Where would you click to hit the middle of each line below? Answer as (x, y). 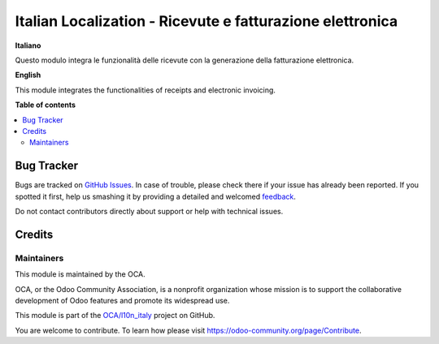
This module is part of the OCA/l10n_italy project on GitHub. (115, 316)
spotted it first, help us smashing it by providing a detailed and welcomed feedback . (156, 196)
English (28, 75)
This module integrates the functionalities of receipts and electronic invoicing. (146, 90)
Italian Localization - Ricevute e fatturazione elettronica (206, 21)
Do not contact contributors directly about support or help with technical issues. (149, 211)
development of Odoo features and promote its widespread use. (122, 300)
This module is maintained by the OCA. (80, 274)
